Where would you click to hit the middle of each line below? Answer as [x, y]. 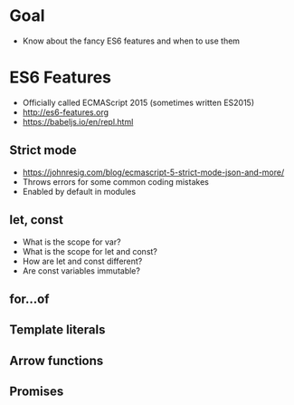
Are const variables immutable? [81, 270]
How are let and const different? [82, 261]
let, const [36, 220]
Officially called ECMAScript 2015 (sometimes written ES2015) [138, 102]
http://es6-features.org [66, 112]
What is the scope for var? [71, 242]
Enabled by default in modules [79, 191]
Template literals [57, 330]
